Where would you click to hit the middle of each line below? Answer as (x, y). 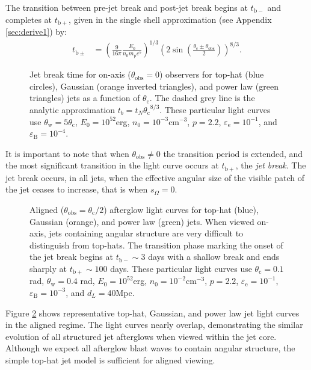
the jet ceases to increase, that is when (77, 189)
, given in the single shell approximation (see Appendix (170, 19)
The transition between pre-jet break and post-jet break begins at (127, 7)
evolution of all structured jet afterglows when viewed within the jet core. (141, 336)
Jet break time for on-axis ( (80, 74)
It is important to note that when (67, 153)
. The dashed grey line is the (202, 98)
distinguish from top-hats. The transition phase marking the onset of (156, 245)
